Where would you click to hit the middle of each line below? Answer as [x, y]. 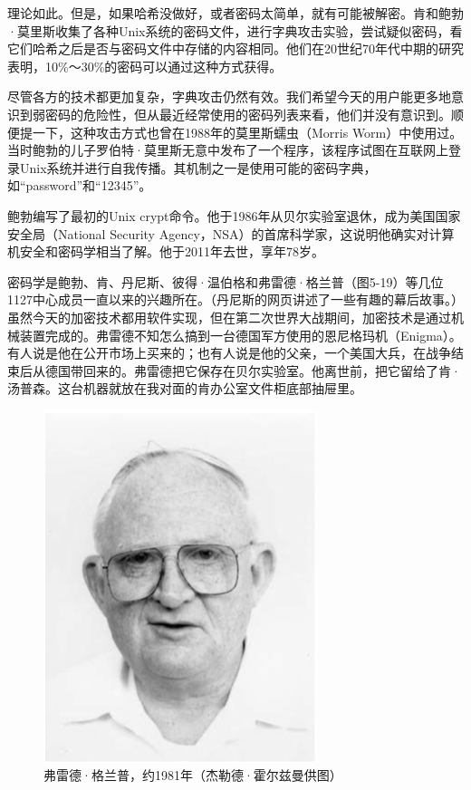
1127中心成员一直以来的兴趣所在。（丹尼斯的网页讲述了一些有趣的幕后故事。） [235, 299]
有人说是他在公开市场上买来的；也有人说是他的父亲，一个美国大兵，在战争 [229, 353]
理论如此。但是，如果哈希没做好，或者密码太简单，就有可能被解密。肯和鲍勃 [235, 13]
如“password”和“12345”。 [80, 185]
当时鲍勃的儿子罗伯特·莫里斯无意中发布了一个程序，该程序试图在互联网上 [228, 150]
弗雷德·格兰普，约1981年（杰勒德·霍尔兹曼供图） [193, 775]
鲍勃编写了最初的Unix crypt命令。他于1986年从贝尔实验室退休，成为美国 [221, 215]
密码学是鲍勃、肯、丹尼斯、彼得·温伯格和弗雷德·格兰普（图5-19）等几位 [226, 281]
